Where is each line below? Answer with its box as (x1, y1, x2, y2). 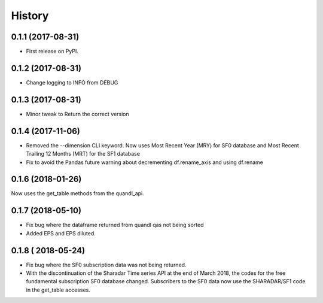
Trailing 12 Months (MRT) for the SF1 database (26, 150, 141, 157)
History (11, 9, 49, 22)
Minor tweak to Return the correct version (26, 110, 130, 117)
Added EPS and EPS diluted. (26, 229, 96, 237)
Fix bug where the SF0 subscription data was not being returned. (26, 261, 187, 268)
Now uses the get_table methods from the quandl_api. (11, 190, 145, 197)
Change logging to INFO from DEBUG (26, 78, 118, 86)
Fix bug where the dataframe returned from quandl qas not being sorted (26, 222, 204, 229)
